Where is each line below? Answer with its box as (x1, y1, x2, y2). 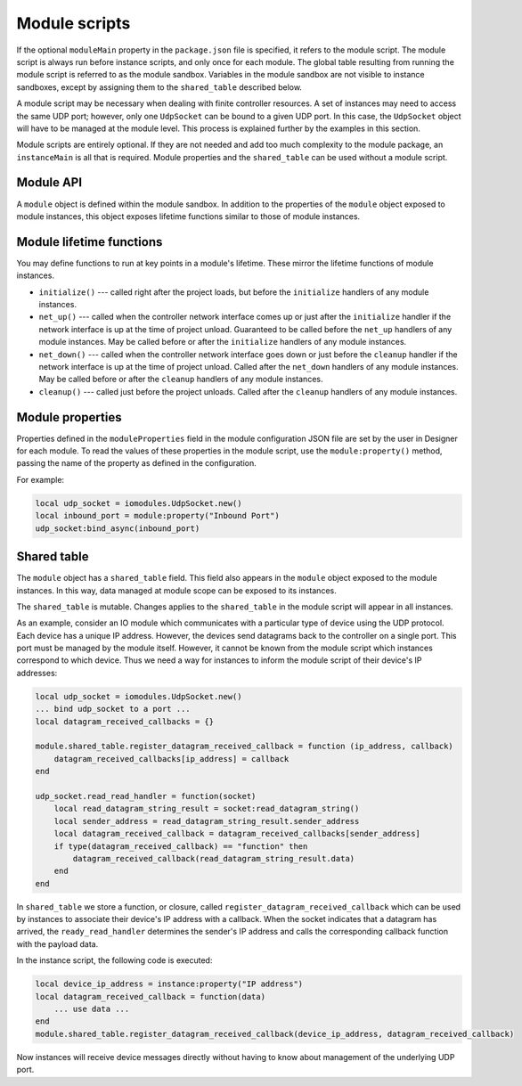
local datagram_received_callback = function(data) (35, 992, 266, 1001)
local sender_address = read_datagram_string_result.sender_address (53, 816, 360, 826)
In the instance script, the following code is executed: (16, 955, 213, 966)
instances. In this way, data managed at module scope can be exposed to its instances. (16, 584, 338, 596)
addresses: (16, 667, 58, 678)
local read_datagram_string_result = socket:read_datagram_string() (53, 804, 360, 814)
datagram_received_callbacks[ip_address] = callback (53, 754, 290, 763)
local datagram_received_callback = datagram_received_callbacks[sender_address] (53, 829, 420, 839)
